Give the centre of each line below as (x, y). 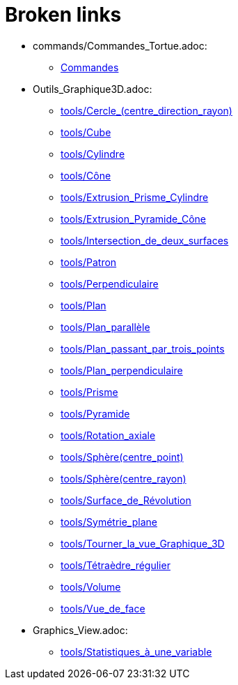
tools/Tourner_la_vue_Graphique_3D (143, 543)
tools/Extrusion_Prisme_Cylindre (135, 197)
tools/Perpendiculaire (110, 283)
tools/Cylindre (93, 154)
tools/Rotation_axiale (108, 435)
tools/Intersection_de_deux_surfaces (145, 240)
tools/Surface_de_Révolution (126, 500)
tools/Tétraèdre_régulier (116, 565)
